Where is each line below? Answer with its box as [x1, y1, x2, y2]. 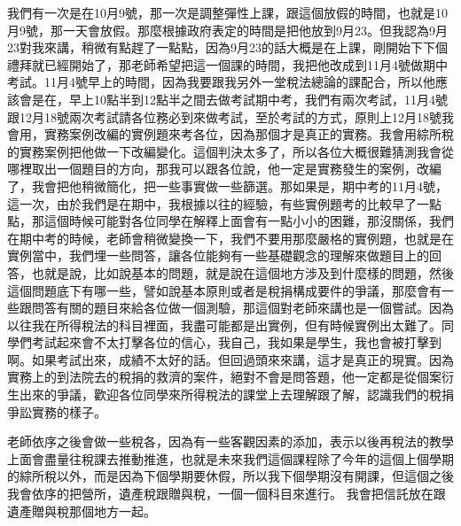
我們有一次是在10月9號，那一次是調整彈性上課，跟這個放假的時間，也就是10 [7, 4, 448, 21]
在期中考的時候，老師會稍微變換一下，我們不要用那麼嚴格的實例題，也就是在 [7, 228, 454, 247]
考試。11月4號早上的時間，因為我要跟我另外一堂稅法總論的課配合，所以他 [7, 73, 435, 91]
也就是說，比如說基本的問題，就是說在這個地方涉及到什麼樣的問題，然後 [31, 263, 454, 282]
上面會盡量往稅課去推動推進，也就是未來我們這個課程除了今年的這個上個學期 [7, 449, 454, 468]
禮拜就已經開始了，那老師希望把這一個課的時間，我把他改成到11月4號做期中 [7, 55, 448, 73]
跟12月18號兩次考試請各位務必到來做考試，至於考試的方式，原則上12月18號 [7, 107, 441, 126]
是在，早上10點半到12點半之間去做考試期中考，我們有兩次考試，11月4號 [31, 89, 448, 108]
